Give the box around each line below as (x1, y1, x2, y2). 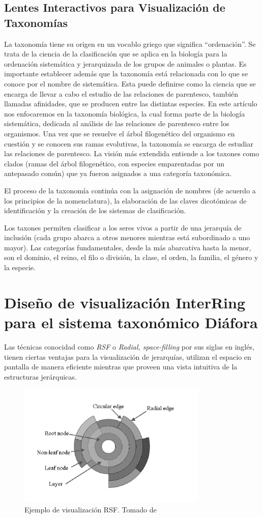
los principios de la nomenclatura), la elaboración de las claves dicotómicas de (4, 195, 247, 206)
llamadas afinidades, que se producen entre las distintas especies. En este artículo (4, 98, 257, 109)
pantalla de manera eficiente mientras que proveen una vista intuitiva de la (4, 361, 238, 372)
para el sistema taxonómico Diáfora (4, 312, 258, 333)
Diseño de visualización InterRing (4, 292, 245, 312)
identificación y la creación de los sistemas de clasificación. (4, 205, 186, 216)
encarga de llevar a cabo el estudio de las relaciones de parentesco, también (4, 88, 239, 99)
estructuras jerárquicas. (4, 371, 77, 382)
